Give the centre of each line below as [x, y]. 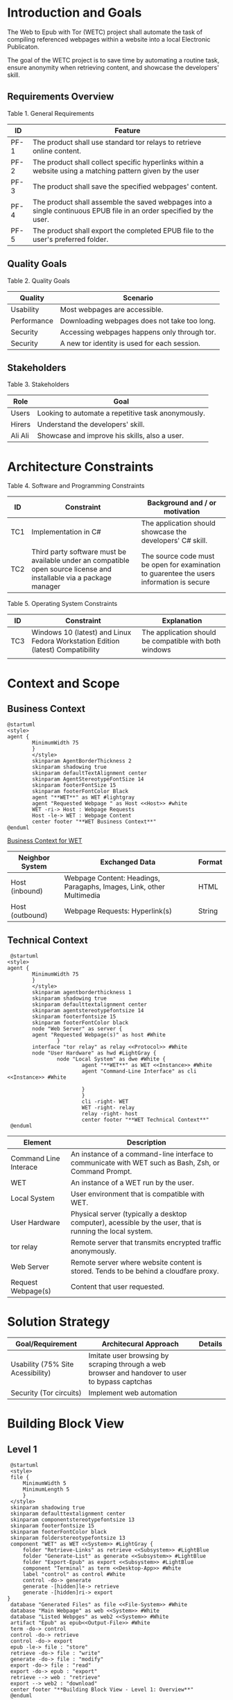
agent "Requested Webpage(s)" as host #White [99, 1035]
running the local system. [112, 1231]
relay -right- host [110, 1114]
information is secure [175, 582]
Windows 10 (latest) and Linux [81, 632]
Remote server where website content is [136, 1263]
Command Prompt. [101, 1172]
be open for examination [181, 565]
